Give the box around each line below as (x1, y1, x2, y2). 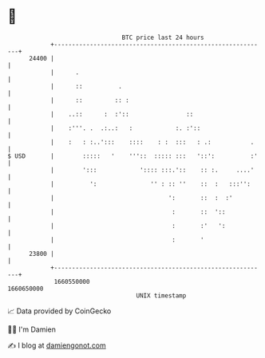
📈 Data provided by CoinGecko (7, 306, 112, 316)
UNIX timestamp (136, 291, 187, 300)
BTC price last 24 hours (121, 33, 204, 41)
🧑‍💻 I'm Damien (7, 325, 57, 334)
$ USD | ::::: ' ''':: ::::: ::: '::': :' (7, 151, 259, 160)
